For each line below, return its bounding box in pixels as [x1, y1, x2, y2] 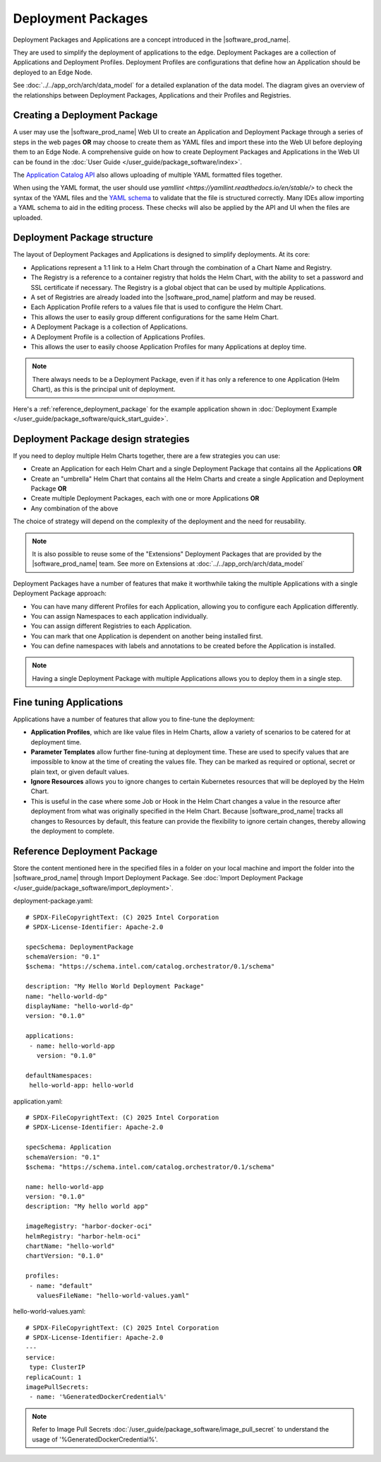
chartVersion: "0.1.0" [25, 1252, 104, 1260]
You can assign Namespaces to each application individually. [30, 612, 208, 620]
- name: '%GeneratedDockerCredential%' [29, 1393, 167, 1401]
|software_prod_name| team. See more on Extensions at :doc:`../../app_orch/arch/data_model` [32, 559, 305, 568]
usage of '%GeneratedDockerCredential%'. [32, 1435, 158, 1444]
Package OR [30, 484, 67, 493]
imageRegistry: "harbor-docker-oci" [25, 1222, 152, 1230]
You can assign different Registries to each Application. [30, 622, 192, 631]
